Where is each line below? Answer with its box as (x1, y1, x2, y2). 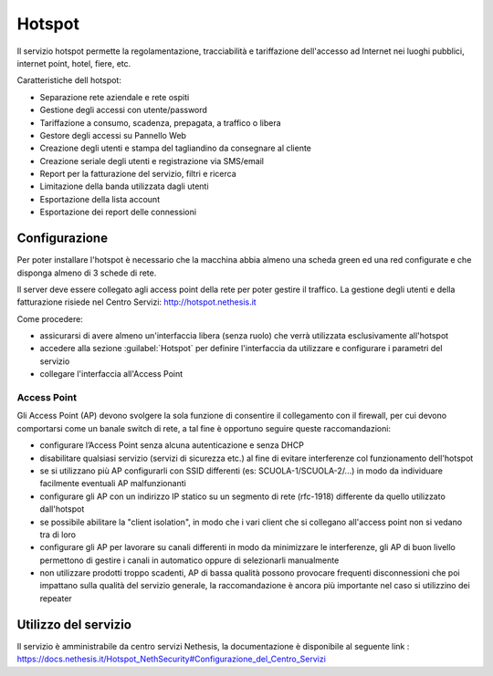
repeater (39, 593, 72, 604)
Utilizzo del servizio (16, 617, 132, 632)
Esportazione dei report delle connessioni (39, 206, 196, 218)
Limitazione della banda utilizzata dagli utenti (39, 181, 209, 192)
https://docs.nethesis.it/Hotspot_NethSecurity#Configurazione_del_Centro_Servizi (16, 653, 326, 665)
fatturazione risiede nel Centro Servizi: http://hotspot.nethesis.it (16, 296, 257, 307)
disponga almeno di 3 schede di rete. (16, 267, 157, 278)
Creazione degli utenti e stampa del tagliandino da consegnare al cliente (39, 142, 312, 154)
